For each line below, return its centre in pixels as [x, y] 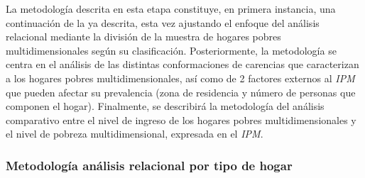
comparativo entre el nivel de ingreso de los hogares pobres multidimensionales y [181, 119]
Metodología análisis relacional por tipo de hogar [149, 165]
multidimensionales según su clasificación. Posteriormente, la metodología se [171, 50]
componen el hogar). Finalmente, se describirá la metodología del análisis [165, 106]
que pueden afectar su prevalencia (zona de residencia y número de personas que [181, 92]
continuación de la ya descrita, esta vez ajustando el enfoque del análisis [163, 22]
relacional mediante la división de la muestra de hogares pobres [143, 37]
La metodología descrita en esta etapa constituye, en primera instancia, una [171, 9]
